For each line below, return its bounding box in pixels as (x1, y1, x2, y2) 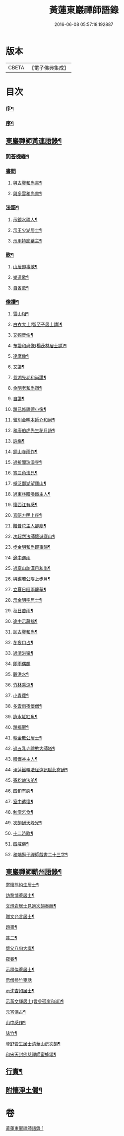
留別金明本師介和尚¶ (12, 417, 55, 423)
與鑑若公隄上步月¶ (12, 576, 51, 582)
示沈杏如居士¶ (5, 988, 35, 994)
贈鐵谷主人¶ (12, 756, 38, 762)
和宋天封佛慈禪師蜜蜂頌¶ (5, 1051, 57, 1058)
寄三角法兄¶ (12, 470, 38, 476)
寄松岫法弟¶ (12, 777, 38, 783)
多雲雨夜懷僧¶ (12, 703, 42, 709)
